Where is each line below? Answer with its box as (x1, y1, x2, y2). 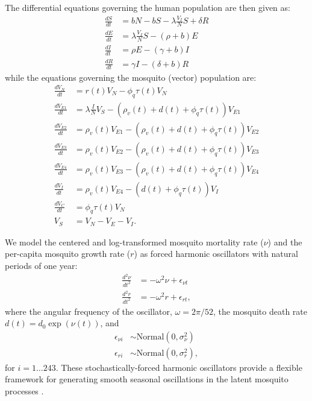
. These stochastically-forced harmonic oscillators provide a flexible (55, 361, 302, 373)
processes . (5, 385, 44, 397)
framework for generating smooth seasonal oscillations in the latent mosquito (5, 373, 289, 385)
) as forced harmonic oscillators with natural (134, 247, 298, 260)
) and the (267, 235, 302, 248)
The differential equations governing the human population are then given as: (5, 1, 290, 13)
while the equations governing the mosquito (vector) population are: (5, 71, 257, 83)
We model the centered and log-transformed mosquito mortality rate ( (5, 235, 264, 248)
